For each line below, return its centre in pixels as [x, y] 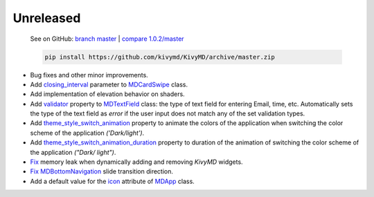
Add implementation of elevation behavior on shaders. [107, 94]
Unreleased [47, 18]
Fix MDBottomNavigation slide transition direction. [101, 171]
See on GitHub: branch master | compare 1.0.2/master [107, 39]
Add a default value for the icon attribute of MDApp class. [113, 181]
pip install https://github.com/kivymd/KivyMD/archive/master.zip [160, 57]
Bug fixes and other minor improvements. [89, 75]
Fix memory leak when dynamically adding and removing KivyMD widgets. [136, 162]
